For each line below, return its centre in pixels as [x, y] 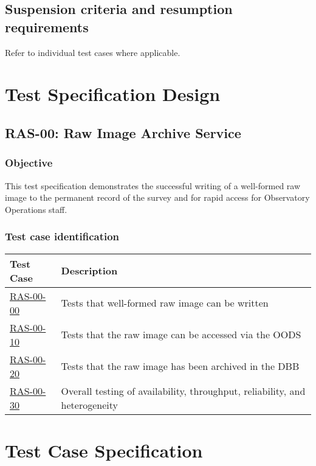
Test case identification [62, 236]
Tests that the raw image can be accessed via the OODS [181, 335]
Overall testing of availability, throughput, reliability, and [183, 391]
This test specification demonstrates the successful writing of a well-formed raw [153, 185]
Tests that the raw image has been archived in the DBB [180, 366]
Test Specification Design [113, 94]
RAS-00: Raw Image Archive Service [123, 132]
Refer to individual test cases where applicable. [93, 52]
